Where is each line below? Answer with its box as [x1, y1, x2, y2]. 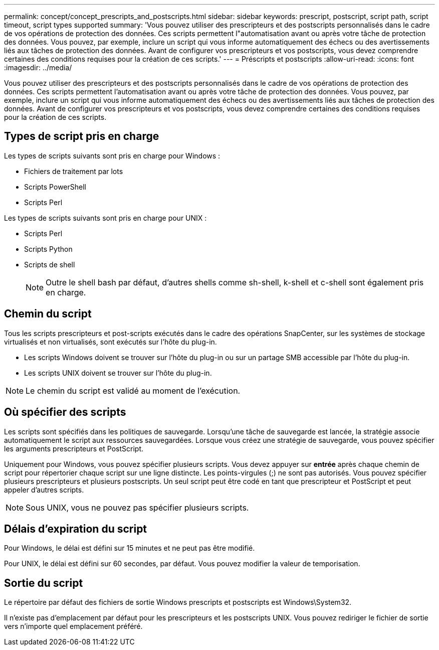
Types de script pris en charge [4, 130, 159, 143]
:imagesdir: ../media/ [4, 63, 72, 72]
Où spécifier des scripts [4, 406, 126, 419]
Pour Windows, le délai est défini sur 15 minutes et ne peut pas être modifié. [4, 544, 255, 553]
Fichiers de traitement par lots [24, 167, 123, 176]
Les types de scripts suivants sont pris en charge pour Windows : [4, 151, 221, 160]
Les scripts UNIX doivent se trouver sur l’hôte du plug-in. [24, 368, 212, 377]
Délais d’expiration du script [4, 522, 147, 535]
